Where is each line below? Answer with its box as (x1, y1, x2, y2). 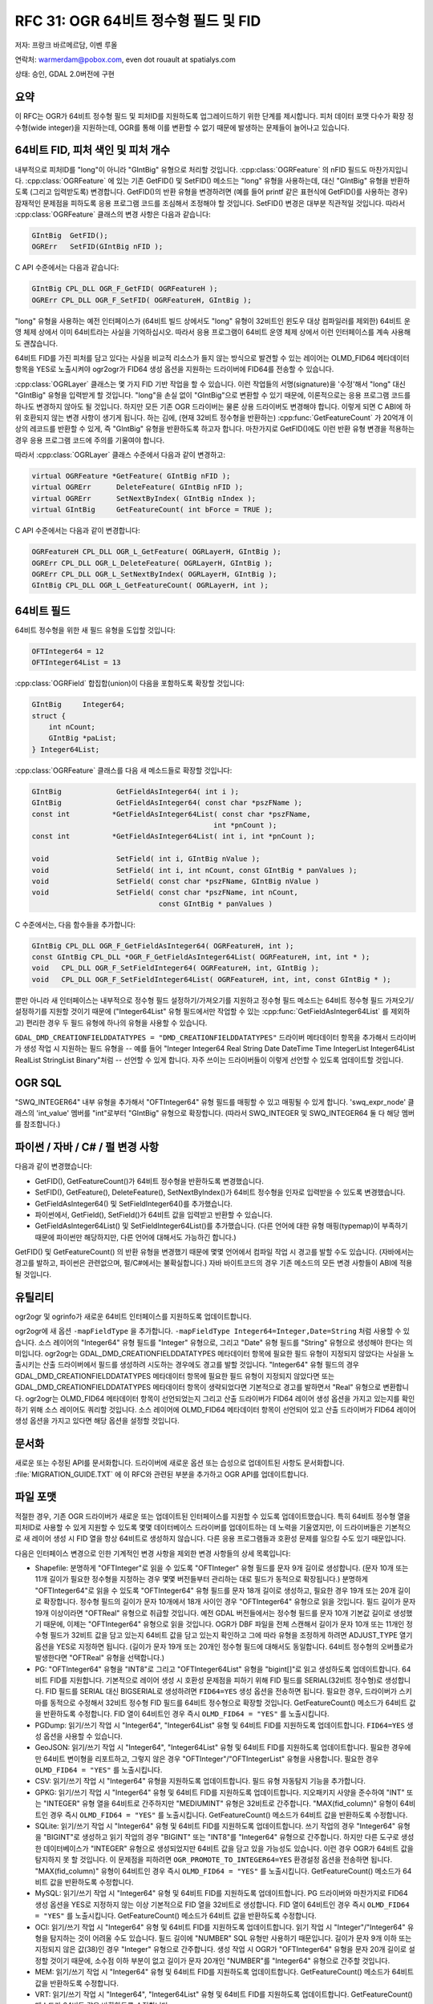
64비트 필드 (14, 604, 71, 617)
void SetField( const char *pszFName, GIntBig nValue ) (31, 876, 320, 886)
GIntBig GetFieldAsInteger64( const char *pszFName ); (31, 798, 303, 807)
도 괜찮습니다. (14, 338, 59, 348)
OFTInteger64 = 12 (31, 646, 104, 656)
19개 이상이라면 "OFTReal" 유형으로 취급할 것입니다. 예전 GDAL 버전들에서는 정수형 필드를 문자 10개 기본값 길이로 (34, 1608, 392, 1618)
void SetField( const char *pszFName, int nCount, (31, 888, 298, 897)
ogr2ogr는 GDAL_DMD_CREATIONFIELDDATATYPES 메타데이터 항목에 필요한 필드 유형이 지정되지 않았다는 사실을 (44, 1348, 407, 1358)
